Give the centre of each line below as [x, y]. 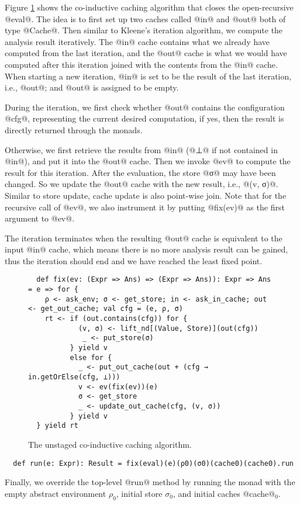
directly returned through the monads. [74, 129]
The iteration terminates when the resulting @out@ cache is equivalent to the [144, 238]
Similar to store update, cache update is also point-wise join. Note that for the [146, 195]
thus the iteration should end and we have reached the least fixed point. [134, 260]
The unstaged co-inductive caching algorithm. [110, 444]
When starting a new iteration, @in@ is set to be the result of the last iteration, [148, 76]
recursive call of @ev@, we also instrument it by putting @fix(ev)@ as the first [145, 207]
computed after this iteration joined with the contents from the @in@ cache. [141, 64]
